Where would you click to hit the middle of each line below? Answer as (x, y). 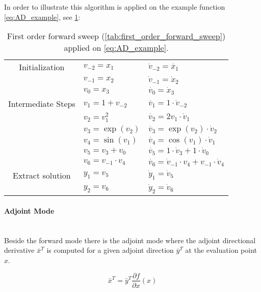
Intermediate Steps (42, 104)
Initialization (42, 67)
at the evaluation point (221, 250)
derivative (19, 250)
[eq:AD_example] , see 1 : (42, 17)
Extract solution (42, 175)
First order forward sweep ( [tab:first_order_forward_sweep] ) (116, 36)
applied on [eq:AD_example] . (116, 48)
